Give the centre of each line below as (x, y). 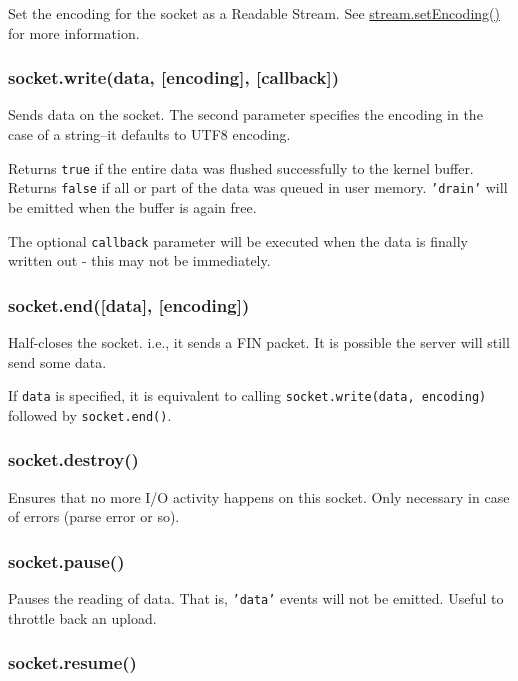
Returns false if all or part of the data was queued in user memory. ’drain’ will (258, 187)
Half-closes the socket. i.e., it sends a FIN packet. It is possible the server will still (259, 341)
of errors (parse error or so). (94, 516)
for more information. (74, 32)
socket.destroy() (73, 459)
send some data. (57, 361)
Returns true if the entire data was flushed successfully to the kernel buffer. (241, 167)
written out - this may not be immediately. (139, 260)
